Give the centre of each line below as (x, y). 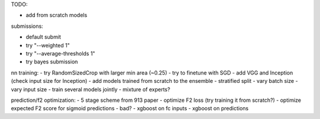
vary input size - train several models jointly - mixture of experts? (91, 89)
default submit (44, 37)
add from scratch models (57, 15)
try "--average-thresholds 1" (60, 53)
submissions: (27, 26)
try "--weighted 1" (48, 45)
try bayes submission (52, 62)
